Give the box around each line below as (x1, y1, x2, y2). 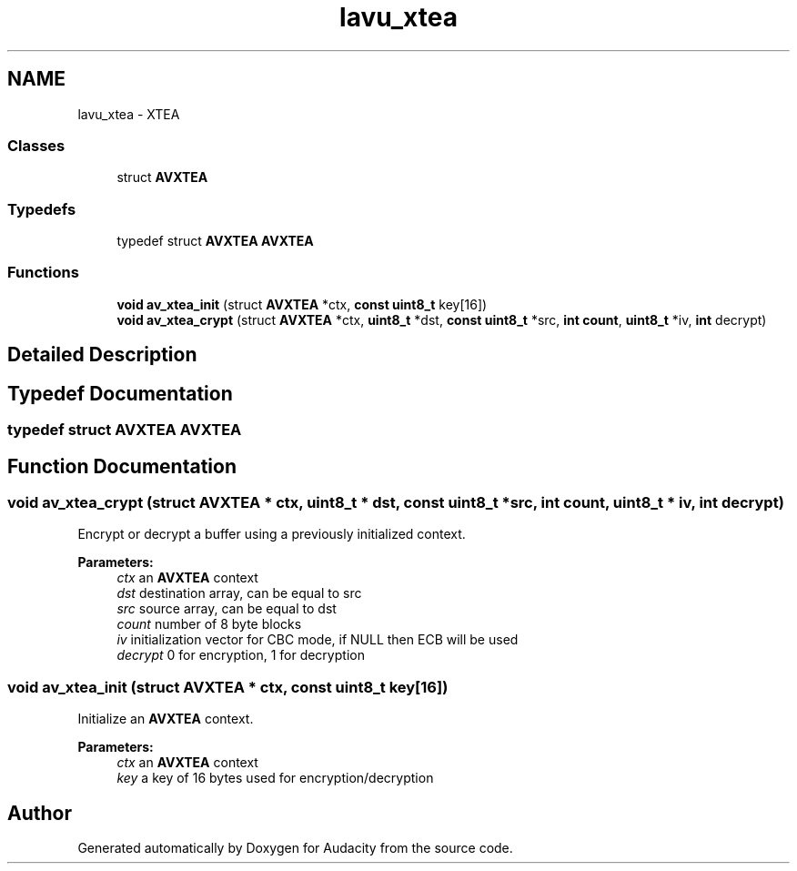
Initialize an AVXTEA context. (77, 711, 254, 727)
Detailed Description (7, 343, 197, 367)
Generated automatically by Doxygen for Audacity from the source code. (77, 839, 513, 856)
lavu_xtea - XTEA (77, 106, 180, 122)
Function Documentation (7, 454, 237, 478)
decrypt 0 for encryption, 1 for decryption (116, 647, 365, 663)
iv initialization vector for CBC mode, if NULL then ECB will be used (116, 632, 519, 648)
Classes (7, 136, 66, 155)
